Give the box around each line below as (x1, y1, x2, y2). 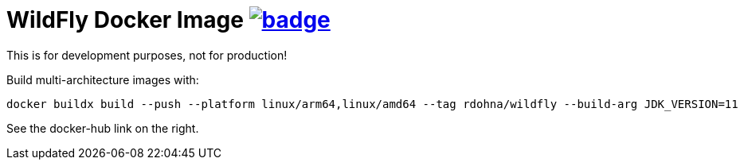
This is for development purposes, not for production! (6, 48, 288, 62)
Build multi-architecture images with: (6, 72, 199, 87)
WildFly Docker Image (6, 6, 244, 33)
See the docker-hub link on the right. (6, 121, 199, 135)
